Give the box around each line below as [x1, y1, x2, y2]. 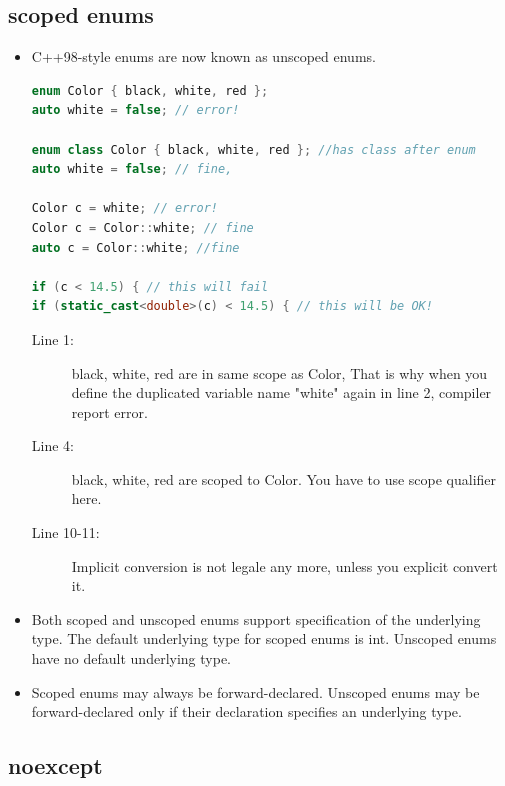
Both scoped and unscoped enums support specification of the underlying [31, 608, 481, 629]
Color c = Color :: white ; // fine [31, 220, 254, 235]
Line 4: [31, 435, 74, 456]
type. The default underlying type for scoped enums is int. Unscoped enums [31, 628, 497, 649]
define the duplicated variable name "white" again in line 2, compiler [71, 382, 492, 403]
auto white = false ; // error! [31, 103, 240, 118]
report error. [71, 401, 148, 422]
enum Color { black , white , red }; [31, 83, 269, 98]
